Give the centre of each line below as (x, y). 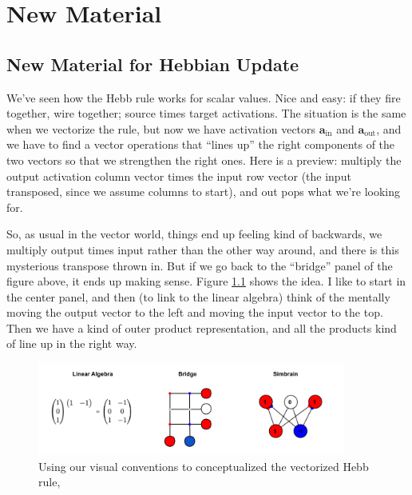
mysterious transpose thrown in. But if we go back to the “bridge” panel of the (200, 265)
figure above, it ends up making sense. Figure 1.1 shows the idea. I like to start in (206, 281)
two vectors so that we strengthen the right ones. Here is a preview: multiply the (204, 160)
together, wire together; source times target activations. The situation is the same (206, 113)
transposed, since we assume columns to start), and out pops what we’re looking (204, 192)
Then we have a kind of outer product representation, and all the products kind (202, 327)
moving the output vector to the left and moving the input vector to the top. (195, 312)
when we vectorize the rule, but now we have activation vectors (161, 128)
